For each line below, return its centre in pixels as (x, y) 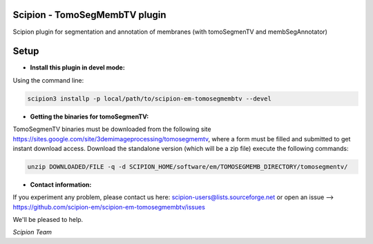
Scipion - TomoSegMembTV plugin (89, 15)
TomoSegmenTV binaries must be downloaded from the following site (112, 129)
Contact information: (61, 184)
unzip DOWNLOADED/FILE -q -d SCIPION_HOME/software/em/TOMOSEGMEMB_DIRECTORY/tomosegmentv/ (188, 166)
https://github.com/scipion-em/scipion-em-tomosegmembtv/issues (109, 207)
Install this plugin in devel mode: (78, 68)
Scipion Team (32, 232)
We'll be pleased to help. (48, 220)
